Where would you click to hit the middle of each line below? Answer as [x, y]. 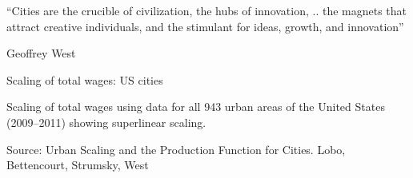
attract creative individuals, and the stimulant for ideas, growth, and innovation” [205, 26]
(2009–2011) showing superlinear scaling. [106, 122]
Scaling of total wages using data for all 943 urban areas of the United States [196, 107]
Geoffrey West [41, 53]
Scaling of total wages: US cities [85, 79]
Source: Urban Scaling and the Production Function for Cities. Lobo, [176, 149]
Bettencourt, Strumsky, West [78, 165]
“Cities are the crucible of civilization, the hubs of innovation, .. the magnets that [207, 10]
